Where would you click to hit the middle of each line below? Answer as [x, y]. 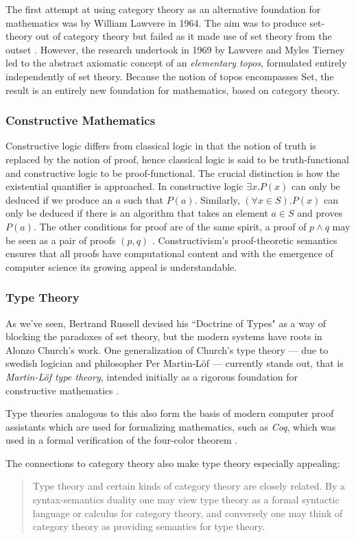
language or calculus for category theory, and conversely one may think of [188, 513]
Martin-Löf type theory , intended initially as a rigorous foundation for [152, 376]
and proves [320, 213]
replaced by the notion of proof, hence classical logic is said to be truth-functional [177, 159]
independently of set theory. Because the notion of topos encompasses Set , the [170, 76]
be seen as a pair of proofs [61, 240]
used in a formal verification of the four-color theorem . [122, 440]
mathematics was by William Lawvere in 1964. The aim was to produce [156, 22]
